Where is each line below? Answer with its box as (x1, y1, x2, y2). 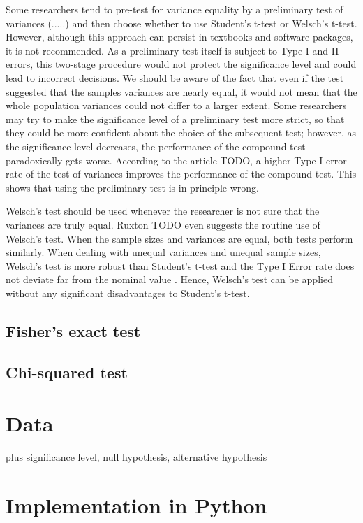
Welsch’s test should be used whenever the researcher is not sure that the (6, 203, 320, 218)
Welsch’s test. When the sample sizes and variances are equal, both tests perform (6, 231, 353, 245)
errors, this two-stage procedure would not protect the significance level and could (6, 57, 357, 71)
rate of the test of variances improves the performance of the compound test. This (6, 166, 357, 181)
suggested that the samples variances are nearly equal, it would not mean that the (6, 84, 357, 99)
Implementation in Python (6, 490, 267, 519)
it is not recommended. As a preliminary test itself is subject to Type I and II (6, 43, 339, 57)
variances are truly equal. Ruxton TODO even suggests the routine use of (6, 217, 320, 231)
